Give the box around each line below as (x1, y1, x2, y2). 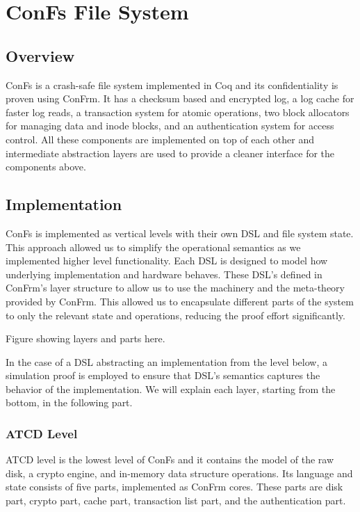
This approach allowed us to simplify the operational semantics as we (6, 239, 301, 254)
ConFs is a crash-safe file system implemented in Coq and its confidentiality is (6, 77, 338, 92)
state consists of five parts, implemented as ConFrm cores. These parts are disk (6, 479, 343, 494)
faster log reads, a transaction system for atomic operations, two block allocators (6, 104, 350, 119)
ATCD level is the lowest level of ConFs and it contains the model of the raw (6, 452, 334, 467)
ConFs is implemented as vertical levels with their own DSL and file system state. (6, 225, 354, 240)
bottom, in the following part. (6, 395, 133, 410)
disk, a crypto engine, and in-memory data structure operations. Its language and (6, 465, 353, 480)
